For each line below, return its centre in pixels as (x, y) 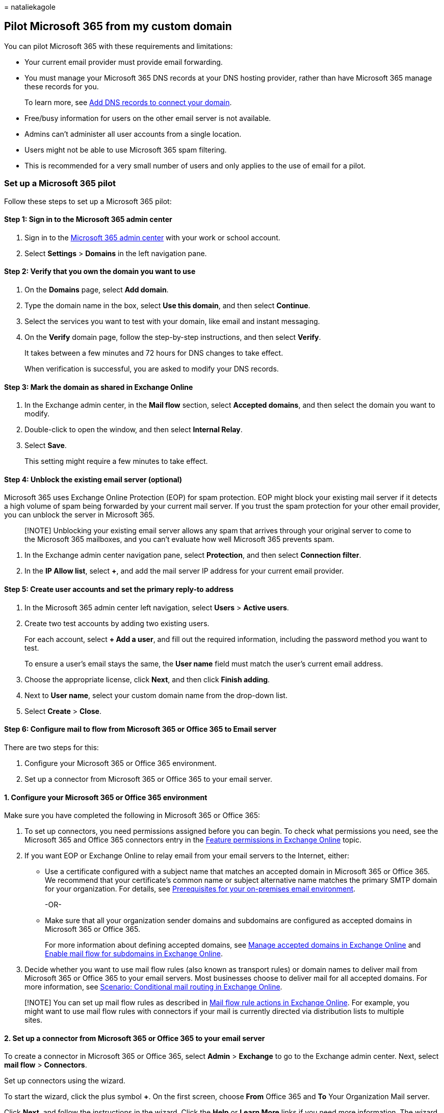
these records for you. (62, 86)
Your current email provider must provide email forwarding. (124, 62)
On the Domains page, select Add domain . (97, 290)
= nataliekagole (30, 7)
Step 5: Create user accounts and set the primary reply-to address (119, 589)
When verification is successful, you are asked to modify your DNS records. (152, 369)
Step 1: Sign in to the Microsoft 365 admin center (88, 219)
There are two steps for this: (51, 747)
